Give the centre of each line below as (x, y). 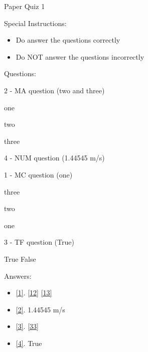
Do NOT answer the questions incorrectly (80, 56)
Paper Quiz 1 (25, 6)
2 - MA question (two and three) (54, 90)
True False (20, 258)
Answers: (18, 276)
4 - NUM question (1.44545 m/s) (54, 158)
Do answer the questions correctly (68, 40)
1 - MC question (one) (38, 174)
